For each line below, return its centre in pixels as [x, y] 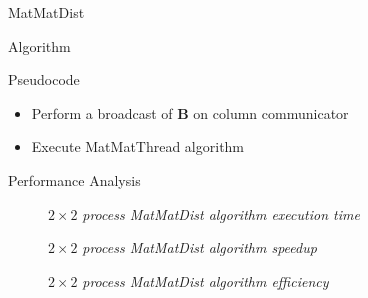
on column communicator [271, 112]
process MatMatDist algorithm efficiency [205, 280]
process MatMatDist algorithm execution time [221, 213]
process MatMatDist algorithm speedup [199, 247]
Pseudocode [44, 79]
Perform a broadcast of [102, 112]
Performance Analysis [74, 179]
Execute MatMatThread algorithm [138, 146]
